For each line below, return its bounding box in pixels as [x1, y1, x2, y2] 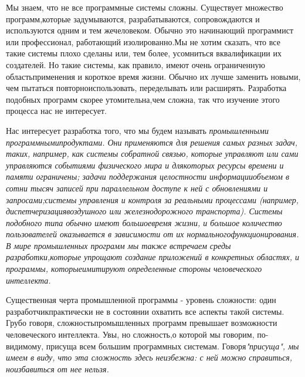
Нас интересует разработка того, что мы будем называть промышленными [6, 124, 269, 136]
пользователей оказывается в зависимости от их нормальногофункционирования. [6, 228, 299, 240]
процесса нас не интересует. [6, 105, 107, 117]
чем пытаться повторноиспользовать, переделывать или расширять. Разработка [6, 82, 287, 94]
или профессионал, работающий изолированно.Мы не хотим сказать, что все [6, 35, 280, 48]
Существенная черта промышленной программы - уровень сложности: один [6, 294, 276, 306]
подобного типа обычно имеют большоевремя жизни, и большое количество [6, 216, 282, 228]
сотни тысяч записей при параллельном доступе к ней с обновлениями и [6, 181, 268, 194]
